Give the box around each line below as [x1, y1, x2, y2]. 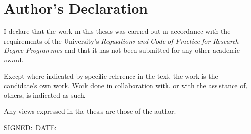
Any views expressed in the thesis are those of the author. [4, 106, 176, 116]
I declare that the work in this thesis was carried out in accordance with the [4, 26, 231, 36]
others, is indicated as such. [4, 89, 86, 100]
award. [4, 54, 24, 64]
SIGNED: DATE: [4, 122, 57, 132]
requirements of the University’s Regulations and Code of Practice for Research [4, 35, 239, 45]
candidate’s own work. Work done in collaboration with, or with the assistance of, [4, 80, 248, 90]
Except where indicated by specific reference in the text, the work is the [4, 71, 218, 81]
